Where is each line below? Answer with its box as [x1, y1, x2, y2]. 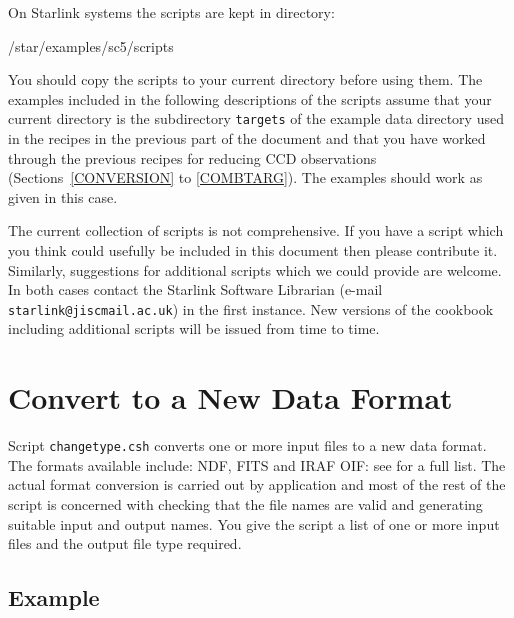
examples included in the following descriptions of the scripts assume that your [8, 88, 492, 109]
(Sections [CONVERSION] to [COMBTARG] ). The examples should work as [8, 167, 483, 188]
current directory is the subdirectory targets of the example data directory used [8, 108, 504, 129]
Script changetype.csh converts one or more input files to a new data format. [8, 435, 487, 456]
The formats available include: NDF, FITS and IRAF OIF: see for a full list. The [8, 454, 506, 475]
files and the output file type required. [8, 533, 242, 554]
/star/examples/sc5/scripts [8, 35, 174, 56]
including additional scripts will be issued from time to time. [8, 318, 380, 339]
